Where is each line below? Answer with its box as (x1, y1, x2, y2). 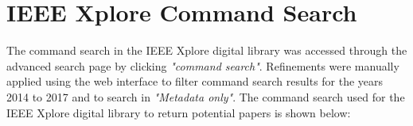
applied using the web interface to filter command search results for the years (6, 73, 384, 90)
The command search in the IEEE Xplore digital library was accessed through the (6, 42, 407, 59)
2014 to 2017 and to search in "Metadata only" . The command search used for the (6, 88, 405, 105)
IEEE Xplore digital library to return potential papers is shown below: (6, 104, 351, 120)
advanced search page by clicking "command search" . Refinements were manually (6, 57, 399, 74)
